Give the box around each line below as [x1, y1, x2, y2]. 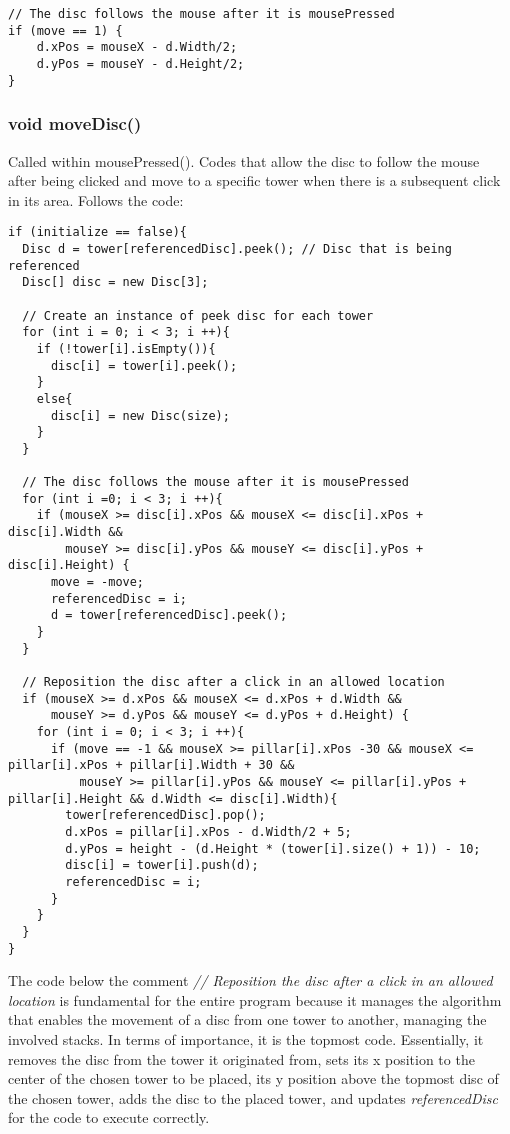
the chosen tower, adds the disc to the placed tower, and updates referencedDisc [8, 1087, 498, 1108]
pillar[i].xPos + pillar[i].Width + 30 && [8, 758, 295, 773]
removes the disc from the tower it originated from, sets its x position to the [8, 1048, 475, 1069]
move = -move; [50, 575, 145, 590]
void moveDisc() [8, 111, 142, 136]
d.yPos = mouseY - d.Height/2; [36, 56, 245, 71]
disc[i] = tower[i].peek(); [50, 358, 238, 373]
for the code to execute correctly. [8, 1107, 210, 1128]
